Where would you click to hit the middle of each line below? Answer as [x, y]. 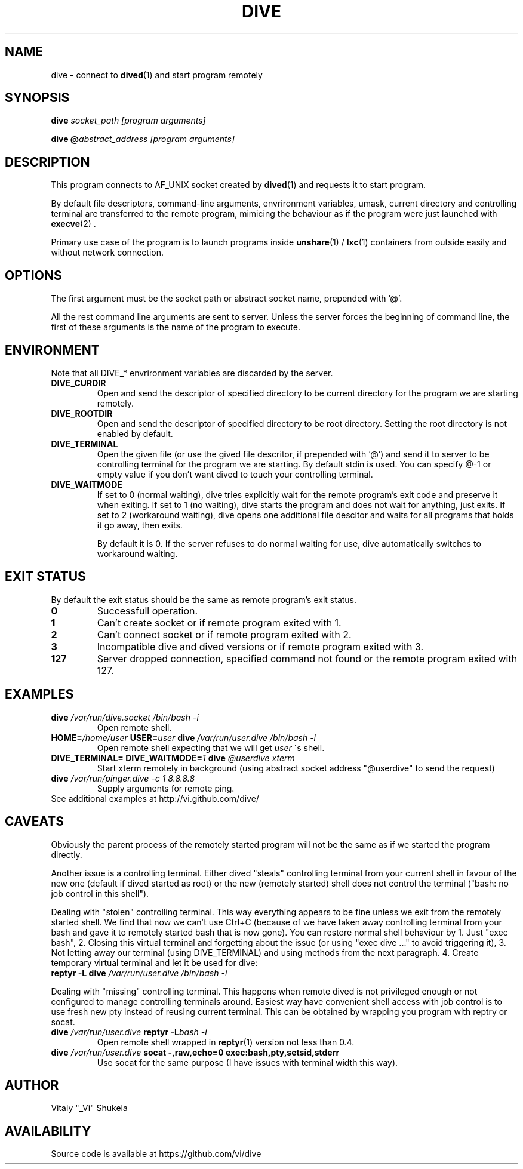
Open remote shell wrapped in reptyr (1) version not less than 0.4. [226, 1042]
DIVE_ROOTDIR [82, 413]
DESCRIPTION [47, 162]
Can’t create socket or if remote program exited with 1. [219, 622]
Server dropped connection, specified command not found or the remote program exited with [307, 658]
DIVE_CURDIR [79, 383]
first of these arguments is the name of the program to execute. [176, 327]
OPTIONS [33, 275]
